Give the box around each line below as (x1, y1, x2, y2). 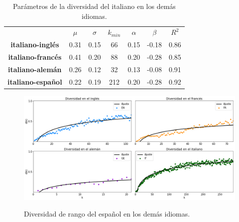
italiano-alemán (8, 64, 62, 74)
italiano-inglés (10, 39, 59, 50)
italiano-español (7, 76, 62, 87)
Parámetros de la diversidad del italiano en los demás (12, 1, 176, 11)
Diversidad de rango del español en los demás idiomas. (24, 209, 190, 219)
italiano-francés (8, 52, 62, 62)
